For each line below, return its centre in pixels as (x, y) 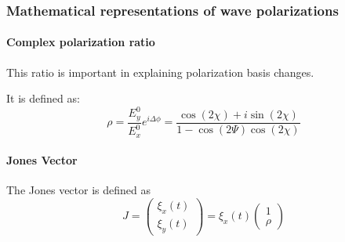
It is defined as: (43, 98)
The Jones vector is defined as (78, 190)
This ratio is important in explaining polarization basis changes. (160, 72)
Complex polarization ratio (81, 42)
